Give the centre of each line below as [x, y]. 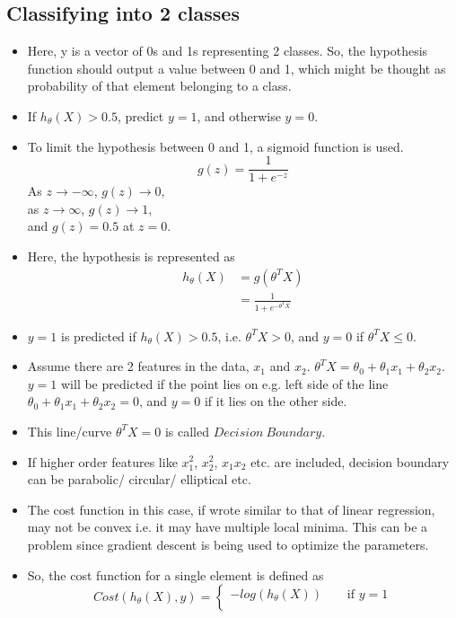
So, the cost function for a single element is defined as [175, 574]
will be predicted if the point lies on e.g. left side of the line [224, 383]
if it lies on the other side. [276, 401]
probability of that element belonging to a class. [159, 86]
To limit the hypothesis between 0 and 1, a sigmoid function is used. [215, 146]
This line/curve [70, 431]
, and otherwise [239, 115]
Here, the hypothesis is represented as [131, 256]
